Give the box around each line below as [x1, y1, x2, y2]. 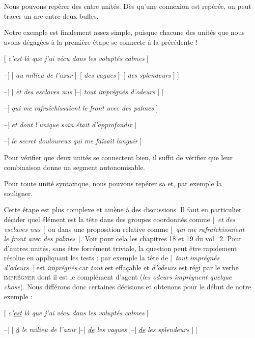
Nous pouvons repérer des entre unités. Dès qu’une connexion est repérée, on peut [4, 1, 251, 11]
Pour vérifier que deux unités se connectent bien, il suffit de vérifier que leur [4, 152, 233, 162]
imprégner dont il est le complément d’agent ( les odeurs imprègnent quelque [4, 272, 232, 282]
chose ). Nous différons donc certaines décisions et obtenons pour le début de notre [4, 282, 251, 292]
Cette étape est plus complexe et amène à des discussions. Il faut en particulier [4, 204, 242, 215]
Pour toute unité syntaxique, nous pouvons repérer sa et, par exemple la [4, 178, 222, 189]
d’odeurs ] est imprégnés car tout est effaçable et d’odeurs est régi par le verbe [4, 262, 239, 272]
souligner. [4, 188, 33, 198]
